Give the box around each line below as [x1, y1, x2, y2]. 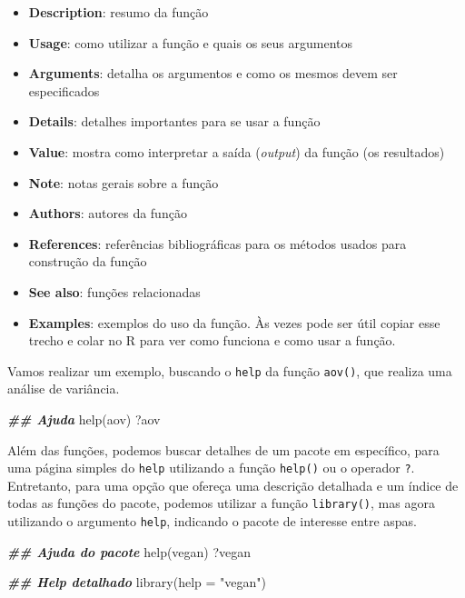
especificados [28, 81, 100, 100]
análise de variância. [7, 379, 120, 398]
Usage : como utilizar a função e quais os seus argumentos [28, 33, 353, 52]
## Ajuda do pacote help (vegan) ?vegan [7, 542, 252, 561]
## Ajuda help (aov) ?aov [7, 409, 161, 428]
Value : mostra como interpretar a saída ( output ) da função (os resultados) [28, 142, 445, 161]
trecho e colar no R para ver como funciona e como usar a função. [28, 331, 396, 350]
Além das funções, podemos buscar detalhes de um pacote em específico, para [7, 440, 440, 459]
